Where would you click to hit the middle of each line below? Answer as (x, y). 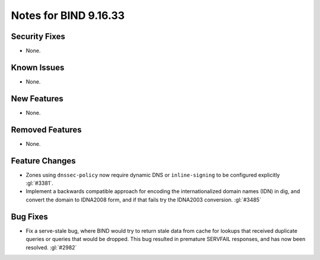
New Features (37, 99)
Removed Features (47, 129)
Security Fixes (38, 36)
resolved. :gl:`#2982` (51, 247)
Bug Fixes (30, 216)
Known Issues (38, 67)
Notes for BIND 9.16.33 (68, 15)
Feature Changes (44, 161)
